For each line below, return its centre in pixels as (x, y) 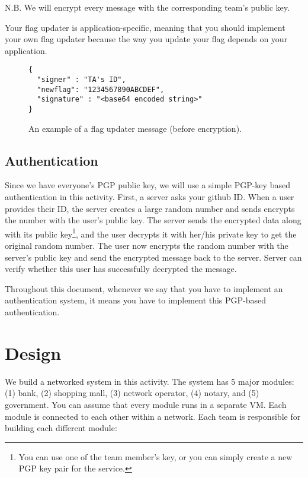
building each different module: (61, 428)
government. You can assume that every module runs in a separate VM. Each (146, 404)
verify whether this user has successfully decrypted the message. (121, 269)
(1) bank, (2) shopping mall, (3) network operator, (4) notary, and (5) (132, 393)
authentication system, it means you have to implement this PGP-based (136, 300)
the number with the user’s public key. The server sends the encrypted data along (153, 220)
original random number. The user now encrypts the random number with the (147, 246)
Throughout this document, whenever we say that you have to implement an (144, 288)
